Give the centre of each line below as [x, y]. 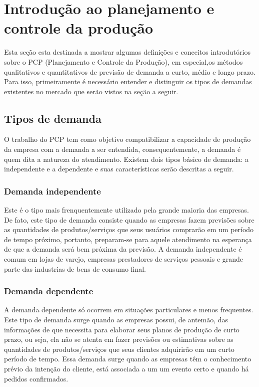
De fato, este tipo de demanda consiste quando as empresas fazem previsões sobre [129, 219]
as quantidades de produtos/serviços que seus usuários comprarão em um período [129, 229]
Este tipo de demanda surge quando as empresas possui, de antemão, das [116, 320]
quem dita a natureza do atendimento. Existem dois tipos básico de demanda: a [126, 159]
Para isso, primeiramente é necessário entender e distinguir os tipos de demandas [128, 81]
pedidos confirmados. [36, 378]
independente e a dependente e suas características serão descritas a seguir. [119, 169]
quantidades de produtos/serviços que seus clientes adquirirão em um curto [119, 349]
